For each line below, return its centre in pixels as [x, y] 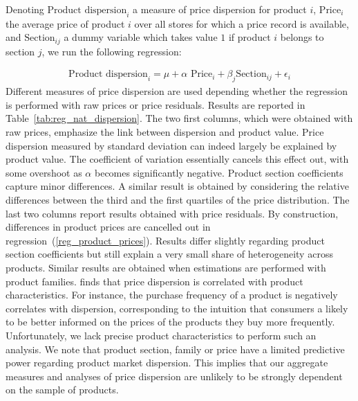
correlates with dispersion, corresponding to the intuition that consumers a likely [177, 308]
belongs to [302, 37]
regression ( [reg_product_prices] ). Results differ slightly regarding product [165, 240]
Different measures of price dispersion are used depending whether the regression [177, 91]
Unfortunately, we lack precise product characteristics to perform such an [161, 335]
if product [249, 37]
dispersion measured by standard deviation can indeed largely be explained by [171, 145]
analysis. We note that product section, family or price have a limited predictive [175, 349]
